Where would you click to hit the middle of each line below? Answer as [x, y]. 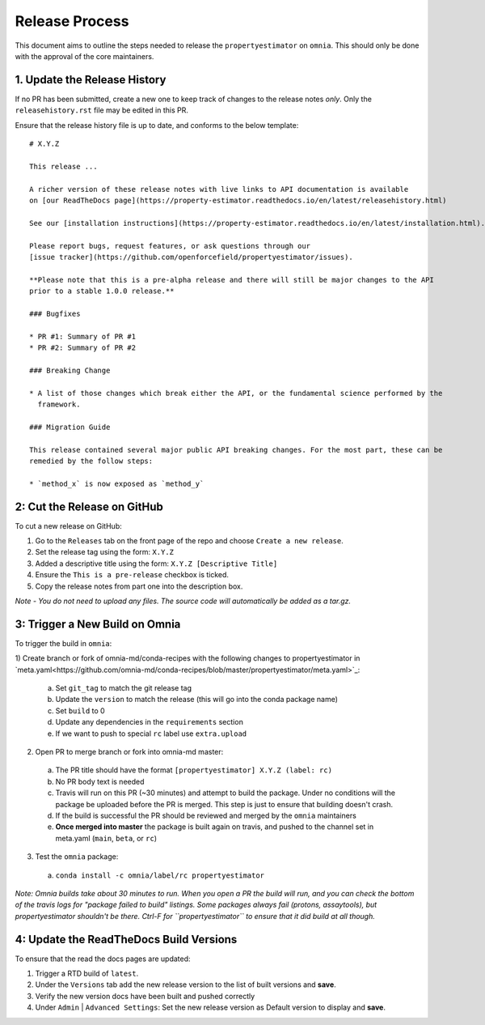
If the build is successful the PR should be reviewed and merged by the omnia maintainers [206, 815]
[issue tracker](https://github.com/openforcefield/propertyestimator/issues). [191, 257]
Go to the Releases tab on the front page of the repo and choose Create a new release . [189, 541]
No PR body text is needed [100, 781]
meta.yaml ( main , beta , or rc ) [106, 838]
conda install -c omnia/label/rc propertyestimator [160, 875]
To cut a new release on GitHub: [68, 525]
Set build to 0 [80, 710]
